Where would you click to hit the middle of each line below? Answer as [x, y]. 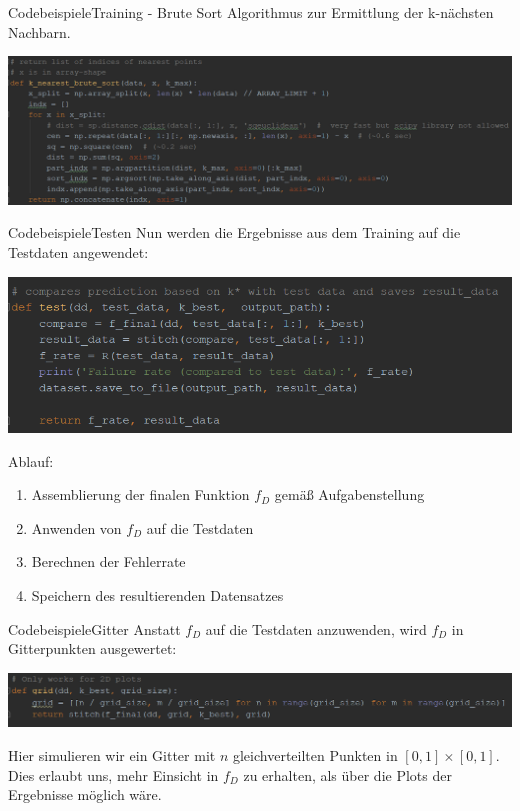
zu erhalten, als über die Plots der [347, 774]
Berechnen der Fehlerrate [108, 561]
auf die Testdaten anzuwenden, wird [316, 628]
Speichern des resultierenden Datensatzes [157, 594]
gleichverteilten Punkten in [315, 754]
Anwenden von [76, 527]
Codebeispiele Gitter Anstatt [94, 628]
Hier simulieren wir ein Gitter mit [112, 754]
